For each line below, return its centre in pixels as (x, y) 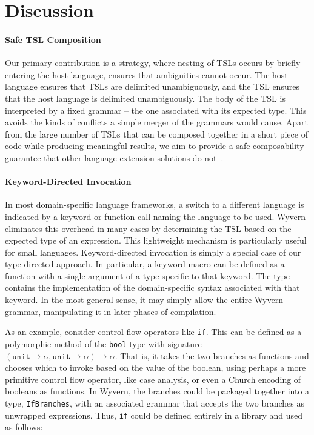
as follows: (24, 427)
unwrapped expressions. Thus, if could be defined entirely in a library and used (154, 415)
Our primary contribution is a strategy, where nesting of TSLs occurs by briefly (153, 63)
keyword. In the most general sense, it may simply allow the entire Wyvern (144, 300)
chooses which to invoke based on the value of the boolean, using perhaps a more (155, 367)
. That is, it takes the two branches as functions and (212, 355)
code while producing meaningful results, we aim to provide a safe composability (155, 146)
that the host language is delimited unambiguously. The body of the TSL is (145, 98)
